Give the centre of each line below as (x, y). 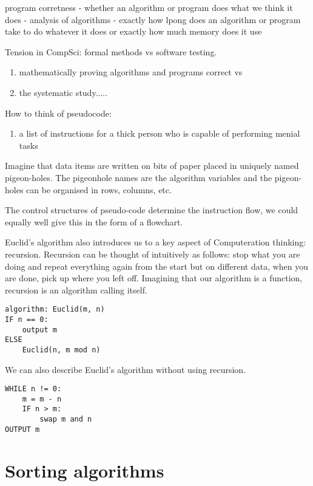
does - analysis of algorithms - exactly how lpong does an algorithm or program (153, 19)
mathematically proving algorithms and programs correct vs (131, 72)
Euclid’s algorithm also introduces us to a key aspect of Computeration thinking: (156, 242)
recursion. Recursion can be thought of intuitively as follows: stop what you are (153, 254)
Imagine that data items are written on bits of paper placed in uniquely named (152, 166)
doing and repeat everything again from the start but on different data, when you (157, 266)
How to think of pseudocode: (58, 113)
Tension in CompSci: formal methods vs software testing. (111, 51)
